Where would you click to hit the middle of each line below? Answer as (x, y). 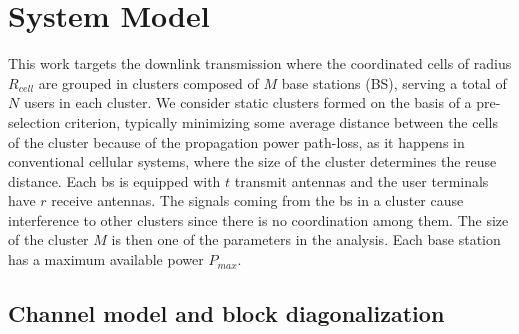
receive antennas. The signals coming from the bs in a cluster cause (257, 200)
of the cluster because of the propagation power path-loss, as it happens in (236, 141)
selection (34, 121)
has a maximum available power (106, 259)
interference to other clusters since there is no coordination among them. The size (258, 219)
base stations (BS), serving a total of (394, 82)
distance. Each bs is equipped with (114, 180)
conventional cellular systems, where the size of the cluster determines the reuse (252, 161)
